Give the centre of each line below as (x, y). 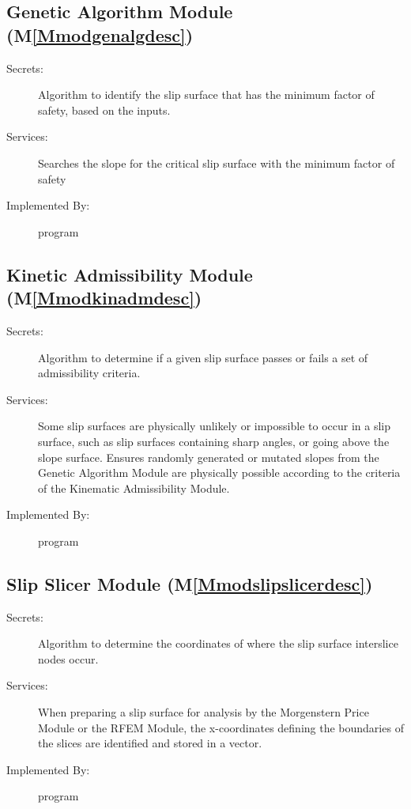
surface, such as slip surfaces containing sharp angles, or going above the (214, 441)
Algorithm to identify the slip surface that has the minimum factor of (206, 95)
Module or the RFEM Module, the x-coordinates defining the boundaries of (221, 727)
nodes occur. (68, 658)
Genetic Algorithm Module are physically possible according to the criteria (219, 473)
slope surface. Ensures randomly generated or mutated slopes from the (209, 457)
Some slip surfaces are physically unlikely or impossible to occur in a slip (214, 426)
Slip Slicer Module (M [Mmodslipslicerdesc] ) (190, 583)
